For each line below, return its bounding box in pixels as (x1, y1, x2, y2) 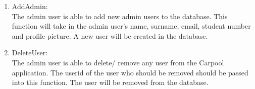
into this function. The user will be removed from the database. (12, 77, 209, 87)
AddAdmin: (12, 1, 48, 11)
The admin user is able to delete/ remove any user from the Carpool (12, 57, 224, 67)
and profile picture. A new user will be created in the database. (12, 30, 208, 41)
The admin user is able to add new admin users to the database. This (12, 11, 228, 21)
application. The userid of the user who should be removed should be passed (12, 67, 248, 77)
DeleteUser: (12, 47, 48, 58)
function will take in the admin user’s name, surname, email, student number (12, 21, 251, 31)
